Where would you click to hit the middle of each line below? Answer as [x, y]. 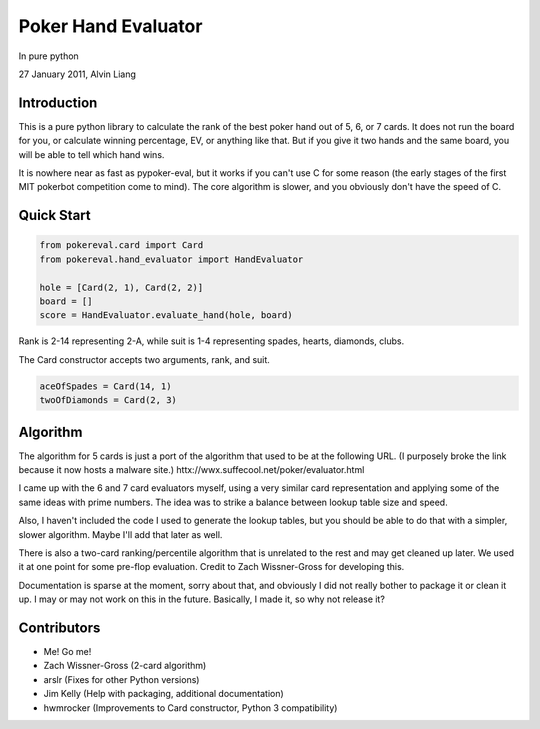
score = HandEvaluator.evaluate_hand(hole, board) [166, 315]
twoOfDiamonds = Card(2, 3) [108, 400]
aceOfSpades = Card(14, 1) [105, 386]
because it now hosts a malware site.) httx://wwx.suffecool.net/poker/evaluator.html [191, 469]
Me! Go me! [67, 652]
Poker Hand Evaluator [110, 26]
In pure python [48, 56]
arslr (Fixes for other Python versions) [121, 679]
